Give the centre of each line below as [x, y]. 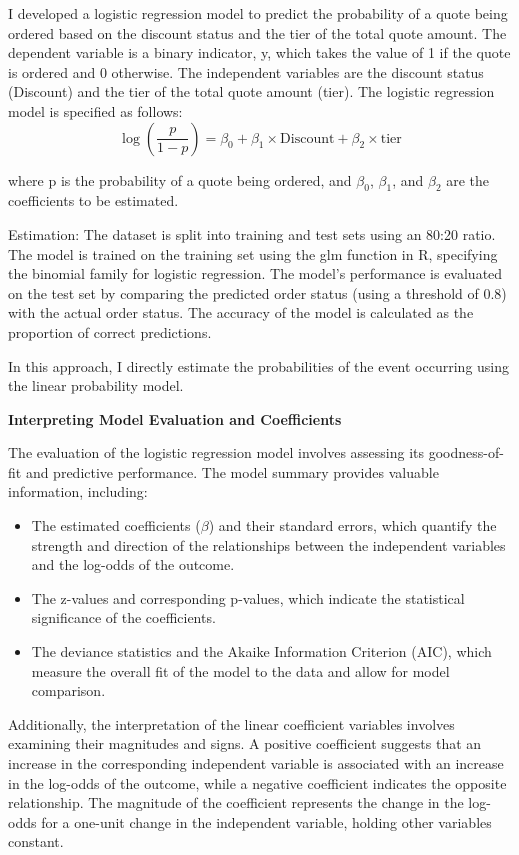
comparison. [68, 690]
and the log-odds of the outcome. [133, 564]
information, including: [78, 491]
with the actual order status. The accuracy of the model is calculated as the [241, 312]
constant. [36, 841]
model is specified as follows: [95, 110]
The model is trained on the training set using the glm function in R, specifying [253, 253]
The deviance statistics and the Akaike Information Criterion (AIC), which [261, 651]
